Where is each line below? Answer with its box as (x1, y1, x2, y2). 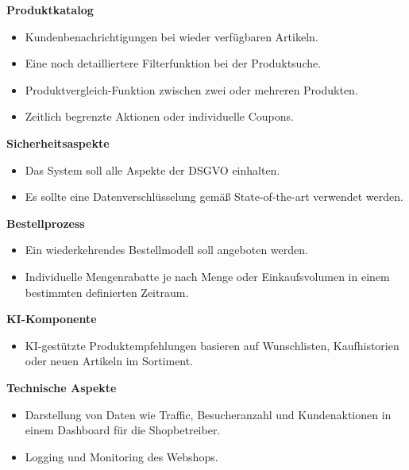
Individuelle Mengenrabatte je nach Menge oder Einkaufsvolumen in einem (25, 268, 390, 284)
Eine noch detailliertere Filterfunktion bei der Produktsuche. (25, 55, 322, 71)
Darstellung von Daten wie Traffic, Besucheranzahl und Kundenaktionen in (25, 406, 392, 422)
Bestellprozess (6, 214, 85, 231)
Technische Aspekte (6, 379, 117, 395)
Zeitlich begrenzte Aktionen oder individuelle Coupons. (25, 108, 294, 125)
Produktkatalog (6, 2, 94, 17)
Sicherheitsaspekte (6, 134, 110, 151)
